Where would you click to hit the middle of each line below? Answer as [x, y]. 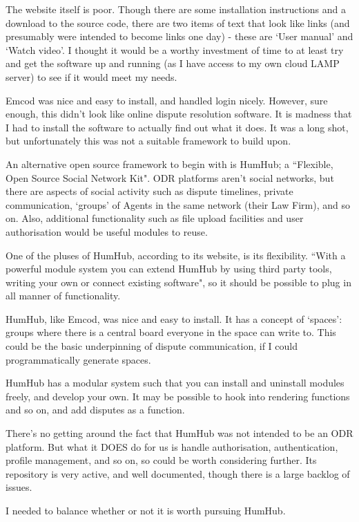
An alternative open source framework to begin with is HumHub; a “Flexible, [169, 164]
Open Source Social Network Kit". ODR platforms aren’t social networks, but [170, 177]
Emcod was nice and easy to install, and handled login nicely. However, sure [167, 100]
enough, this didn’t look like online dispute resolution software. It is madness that [179, 114]
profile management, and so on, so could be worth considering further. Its [161, 460]
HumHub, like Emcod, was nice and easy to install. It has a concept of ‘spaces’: [174, 318]
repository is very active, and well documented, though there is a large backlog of [178, 473]
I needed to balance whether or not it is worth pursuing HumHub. [146, 510]
